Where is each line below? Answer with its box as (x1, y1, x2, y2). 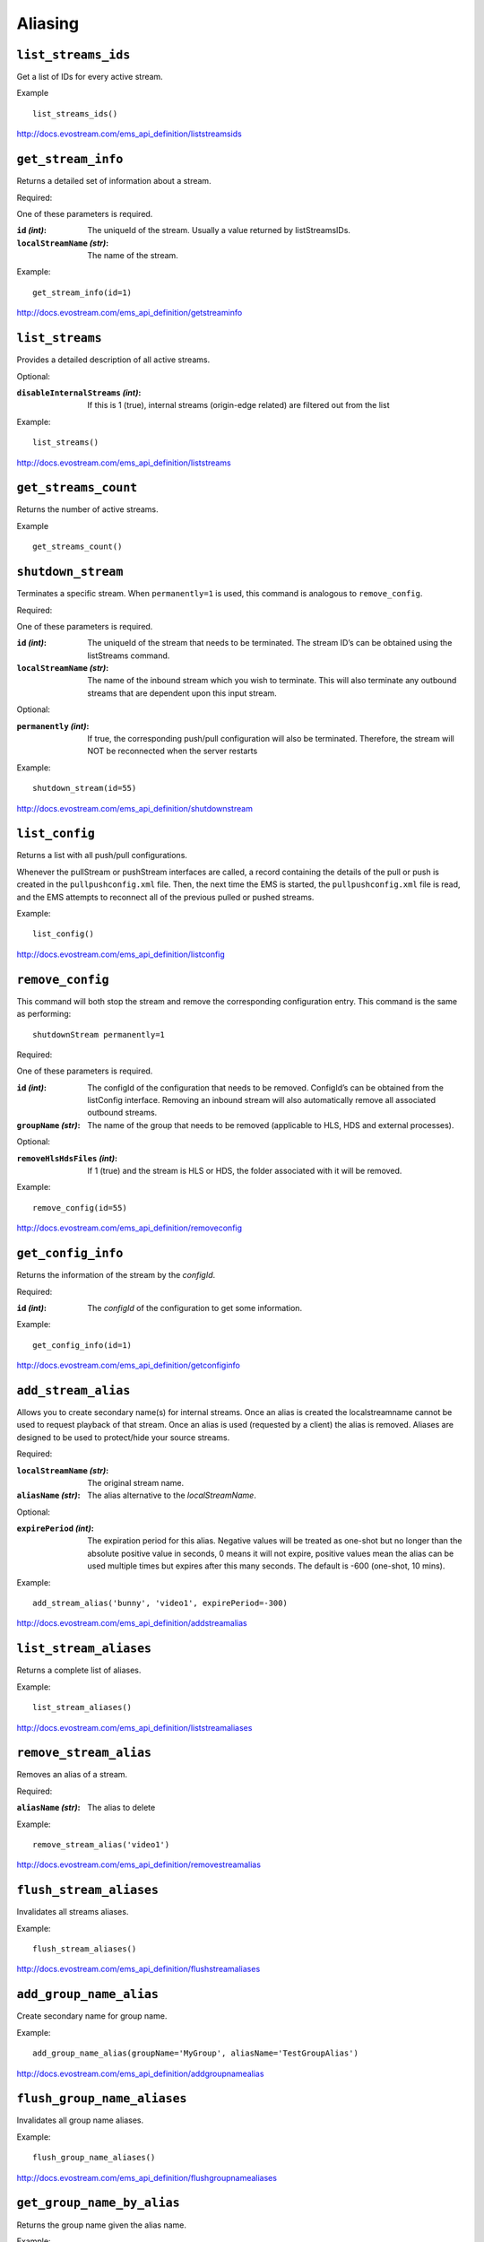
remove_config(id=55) (32, 1203, 127, 1212)
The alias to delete (87, 1803, 156, 1813)
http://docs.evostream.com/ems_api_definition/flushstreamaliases (16, 1964, 261, 1975)
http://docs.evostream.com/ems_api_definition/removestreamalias (16, 1859, 262, 1870)
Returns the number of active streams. (16, 504, 159, 515)
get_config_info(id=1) (32, 1340, 133, 1350)
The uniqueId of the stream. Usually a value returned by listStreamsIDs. (87, 225, 351, 236)
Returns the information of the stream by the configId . (16, 1270, 216, 1281)
